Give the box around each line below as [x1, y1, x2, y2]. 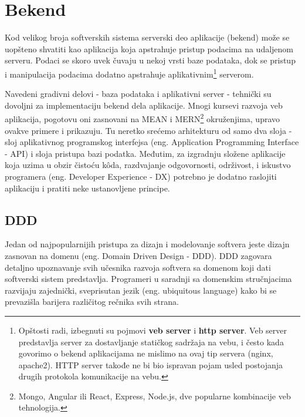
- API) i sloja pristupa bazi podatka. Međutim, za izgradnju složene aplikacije [5, 147, 286, 159]
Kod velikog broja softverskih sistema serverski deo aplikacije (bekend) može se [5, 31, 290, 43]
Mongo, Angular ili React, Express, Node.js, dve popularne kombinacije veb [18, 389, 291, 402]
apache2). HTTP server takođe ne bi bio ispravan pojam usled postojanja [18, 358, 283, 371]
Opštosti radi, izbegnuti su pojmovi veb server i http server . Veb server [18, 324, 287, 336]
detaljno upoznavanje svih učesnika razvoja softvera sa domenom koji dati [5, 261, 271, 273]
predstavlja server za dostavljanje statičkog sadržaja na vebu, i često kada [18, 335, 284, 348]
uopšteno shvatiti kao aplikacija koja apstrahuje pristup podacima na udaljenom [5, 42, 294, 55]
